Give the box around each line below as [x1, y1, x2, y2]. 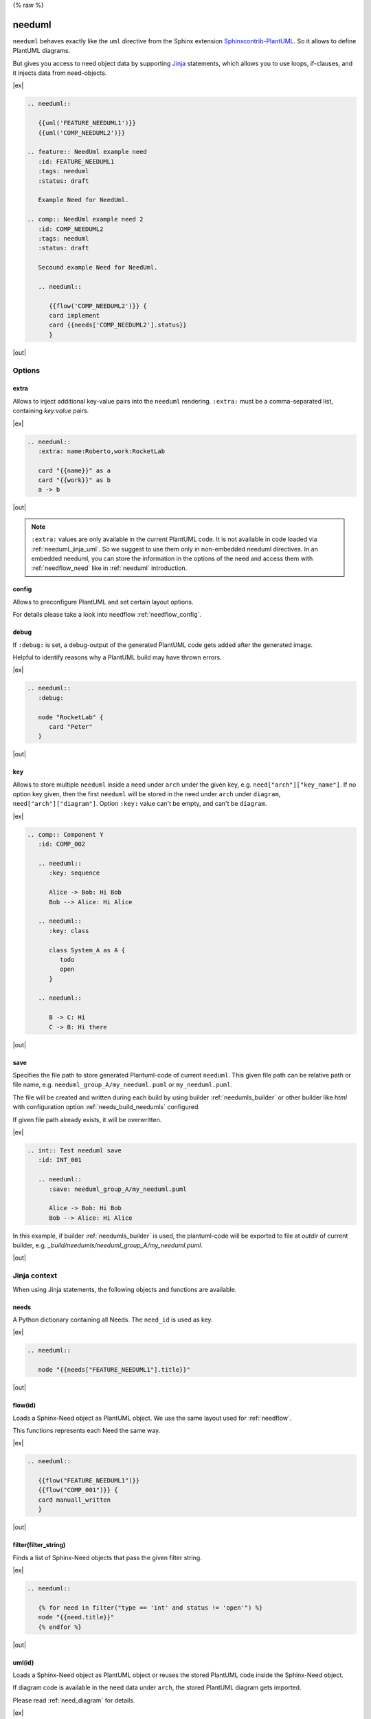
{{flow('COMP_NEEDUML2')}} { [49, 302, 147, 309]
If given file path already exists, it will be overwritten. [12, 1115, 162, 1124]
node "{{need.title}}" [38, 1613, 115, 1621]
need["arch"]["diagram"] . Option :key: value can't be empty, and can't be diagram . [12, 800, 267, 808]
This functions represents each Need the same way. [12, 1426, 161, 1434]
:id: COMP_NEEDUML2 [38, 225, 104, 233]
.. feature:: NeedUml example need [27, 148, 147, 156]
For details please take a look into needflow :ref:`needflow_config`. [12, 611, 202, 619]
